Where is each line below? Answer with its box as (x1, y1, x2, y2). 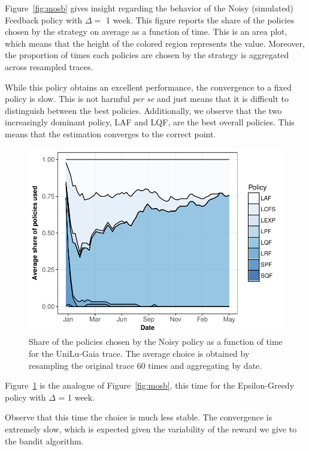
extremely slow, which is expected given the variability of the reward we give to (5, 423, 297, 435)
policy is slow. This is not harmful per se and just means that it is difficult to (5, 92, 289, 105)
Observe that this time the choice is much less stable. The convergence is (5, 411, 272, 423)
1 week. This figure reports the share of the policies (105, 13, 295, 26)
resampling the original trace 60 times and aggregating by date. (29, 359, 262, 371)
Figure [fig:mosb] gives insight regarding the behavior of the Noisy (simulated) (5, 2, 293, 14)
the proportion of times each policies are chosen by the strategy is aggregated (5, 49, 289, 61)
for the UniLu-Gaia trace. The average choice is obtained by (29, 347, 250, 360)
